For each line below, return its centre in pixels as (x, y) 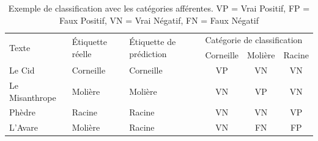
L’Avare (24, 127)
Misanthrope (33, 97)
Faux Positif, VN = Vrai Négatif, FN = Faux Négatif (159, 20)
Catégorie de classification (254, 40)
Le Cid (22, 70)
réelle (82, 53)
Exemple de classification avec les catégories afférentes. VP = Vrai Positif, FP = (159, 8)
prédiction (148, 53)
